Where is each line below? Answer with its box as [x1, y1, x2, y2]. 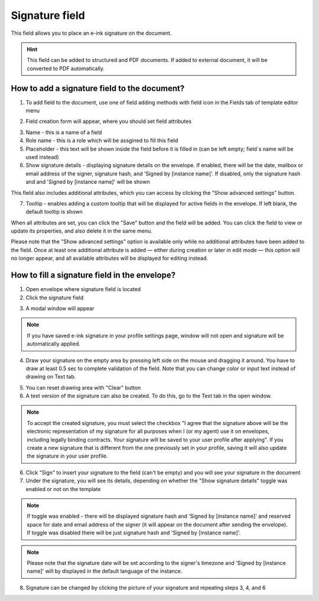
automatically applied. [27, 340, 81, 348]
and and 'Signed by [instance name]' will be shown [25, 178, 150, 185]
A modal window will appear [25, 305, 95, 312]
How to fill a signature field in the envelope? [11, 270, 176, 280]
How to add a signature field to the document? [11, 83, 185, 93]
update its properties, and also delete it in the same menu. [11, 227, 153, 234]
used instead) [25, 153, 59, 161]
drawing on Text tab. [25, 373, 76, 380]
